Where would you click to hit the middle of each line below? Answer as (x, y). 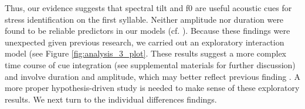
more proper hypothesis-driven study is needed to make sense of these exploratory (152, 88)
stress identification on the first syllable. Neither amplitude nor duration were (144, 19)
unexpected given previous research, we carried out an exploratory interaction (145, 42)
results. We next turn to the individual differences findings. (111, 99)
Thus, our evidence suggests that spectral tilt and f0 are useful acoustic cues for (148, 8)
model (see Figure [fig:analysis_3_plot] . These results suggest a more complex (146, 53)
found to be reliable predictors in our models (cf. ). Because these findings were (148, 31)
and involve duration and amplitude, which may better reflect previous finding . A (152, 76)
